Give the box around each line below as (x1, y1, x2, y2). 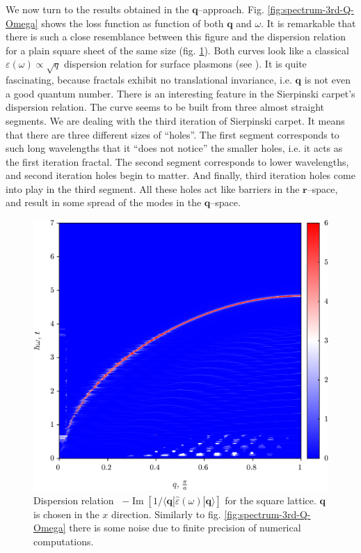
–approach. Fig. (198, 2, 264, 16)
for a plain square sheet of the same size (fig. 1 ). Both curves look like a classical (6, 42, 349, 57)
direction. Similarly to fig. (111, 506, 221, 521)
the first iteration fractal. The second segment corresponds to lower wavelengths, (6, 154, 349, 169)
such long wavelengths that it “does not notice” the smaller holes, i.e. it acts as (6, 141, 343, 155)
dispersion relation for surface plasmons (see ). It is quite (64, 56, 307, 71)
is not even (304, 72, 351, 87)
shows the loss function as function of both (41, 15, 224, 30)
